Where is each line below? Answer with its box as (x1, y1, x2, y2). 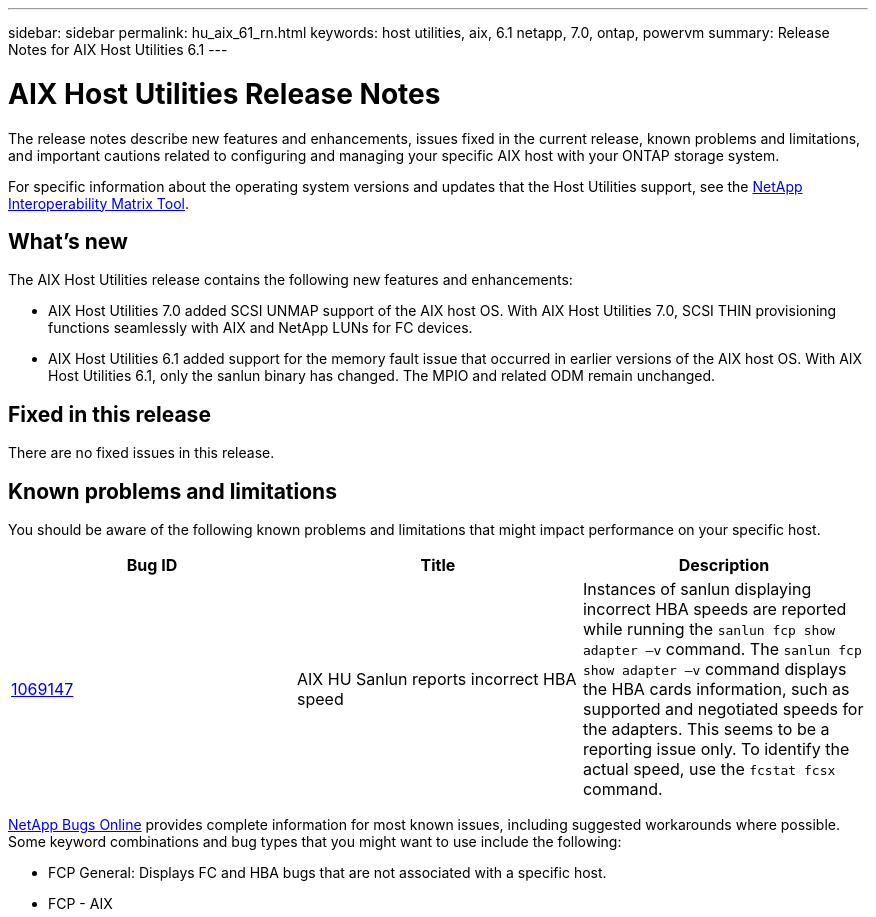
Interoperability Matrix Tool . (8, 194, 189, 212)
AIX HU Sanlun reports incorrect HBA (296, 669, 577, 690)
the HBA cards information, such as (582, 679, 850, 700)
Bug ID (126, 555, 178, 576)
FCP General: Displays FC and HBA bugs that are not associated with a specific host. (48, 864, 607, 882)
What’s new (8, 228, 128, 254)
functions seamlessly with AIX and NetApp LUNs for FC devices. (48, 319, 473, 337)
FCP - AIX (48, 895, 113, 913)
